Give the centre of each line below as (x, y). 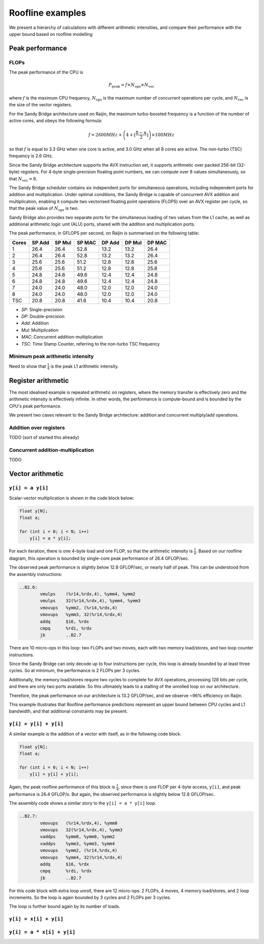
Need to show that (28, 366)
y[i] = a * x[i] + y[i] (42, 932)
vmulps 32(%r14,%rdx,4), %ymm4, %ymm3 (90, 601)
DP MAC (157, 243)
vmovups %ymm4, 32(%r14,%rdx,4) (81, 857)
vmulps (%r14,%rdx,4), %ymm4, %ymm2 (88, 594)
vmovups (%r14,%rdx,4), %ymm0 (78, 823)
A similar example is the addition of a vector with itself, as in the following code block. (95, 734)
